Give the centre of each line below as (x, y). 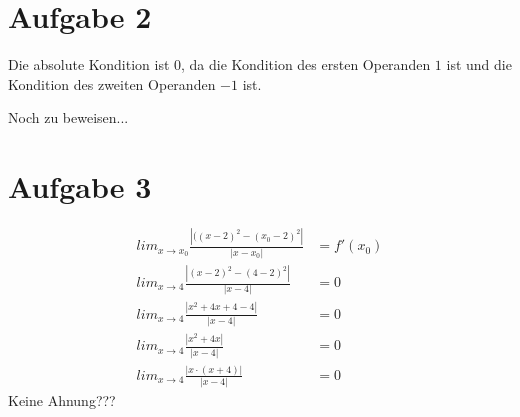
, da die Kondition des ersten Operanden (306, 64)
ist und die (479, 64)
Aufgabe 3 (80, 186)
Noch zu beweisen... (68, 117)
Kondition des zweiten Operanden (112, 83)
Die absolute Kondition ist (89, 64)
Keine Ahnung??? (62, 400)
